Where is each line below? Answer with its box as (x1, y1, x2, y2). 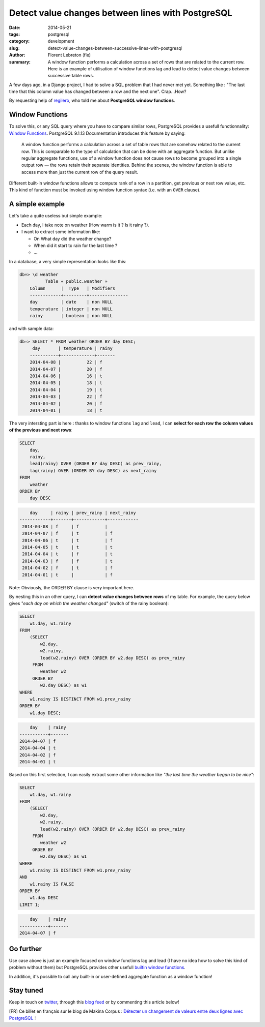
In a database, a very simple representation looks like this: (9, 258, 127, 264)
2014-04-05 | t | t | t (22, 544, 113, 550)
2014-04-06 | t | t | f (22, 538, 113, 543)
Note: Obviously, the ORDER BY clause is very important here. (9, 584, 134, 590)
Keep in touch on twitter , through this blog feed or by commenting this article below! (9, 999, 179, 1005)
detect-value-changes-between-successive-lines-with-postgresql (48, 45, 183, 51)
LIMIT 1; (19, 902, 41, 907)
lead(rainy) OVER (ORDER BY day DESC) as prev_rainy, (29, 461, 162, 467)
